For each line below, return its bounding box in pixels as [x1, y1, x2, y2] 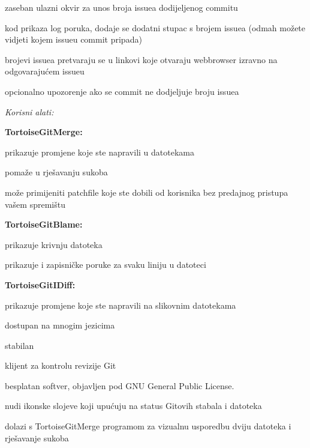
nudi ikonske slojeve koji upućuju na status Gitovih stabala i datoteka [5, 399, 262, 412]
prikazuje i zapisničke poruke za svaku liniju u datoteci [5, 258, 206, 271]
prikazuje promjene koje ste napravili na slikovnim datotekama [5, 298, 236, 311]
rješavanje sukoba [5, 431, 69, 444]
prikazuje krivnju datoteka [5, 238, 103, 250]
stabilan [5, 339, 34, 351]
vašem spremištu [5, 198, 65, 210]
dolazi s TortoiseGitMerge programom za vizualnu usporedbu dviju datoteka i [5, 420, 291, 432]
